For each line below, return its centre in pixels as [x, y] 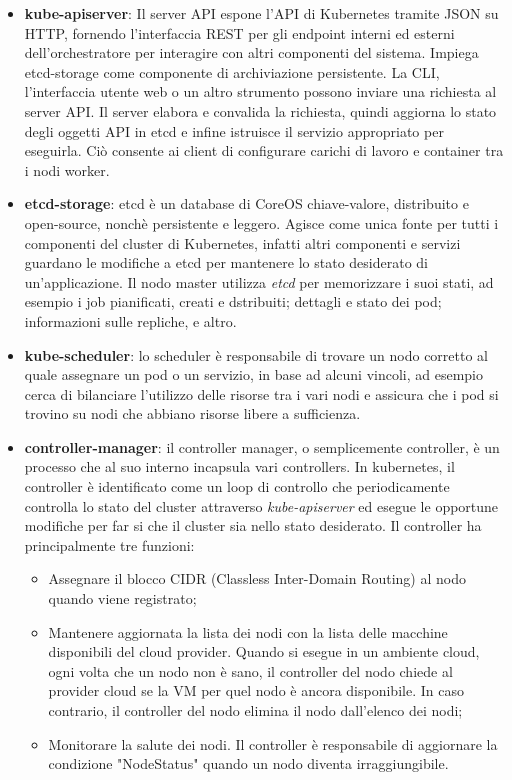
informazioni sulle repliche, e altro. [130, 320]
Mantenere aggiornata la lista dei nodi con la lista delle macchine [248, 631]
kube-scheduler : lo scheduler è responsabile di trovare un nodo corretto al [256, 354]
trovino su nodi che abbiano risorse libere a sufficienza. [192, 413]
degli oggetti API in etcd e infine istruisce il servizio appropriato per [234, 130]
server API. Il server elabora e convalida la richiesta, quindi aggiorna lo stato [260, 110]
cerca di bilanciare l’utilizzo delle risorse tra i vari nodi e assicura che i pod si [261, 393]
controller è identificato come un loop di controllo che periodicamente [237, 486]
